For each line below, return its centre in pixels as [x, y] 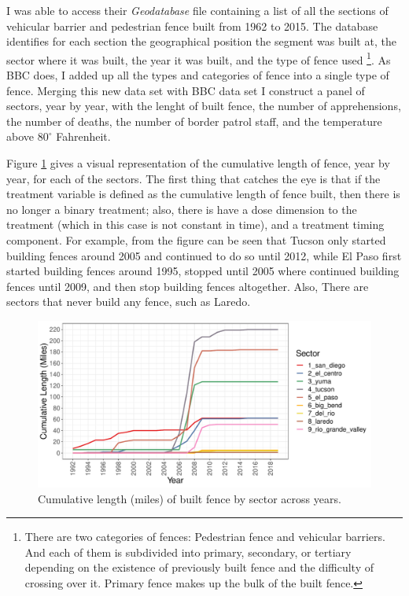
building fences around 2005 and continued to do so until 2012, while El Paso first [204, 255]
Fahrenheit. [83, 136]
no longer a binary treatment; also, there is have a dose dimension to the [182, 209]
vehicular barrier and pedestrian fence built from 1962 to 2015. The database [192, 26]
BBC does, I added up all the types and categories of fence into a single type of [198, 75]
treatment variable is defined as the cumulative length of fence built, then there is [203, 194]
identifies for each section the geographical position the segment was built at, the [201, 41]
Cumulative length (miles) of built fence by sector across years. [190, 498]
